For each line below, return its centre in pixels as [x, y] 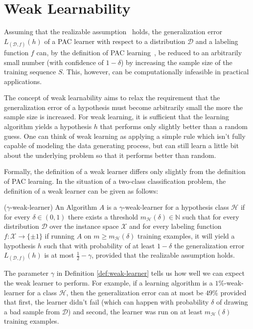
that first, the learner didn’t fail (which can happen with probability [106, 302]
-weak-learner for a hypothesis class [176, 207]
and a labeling [217, 41]
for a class [42, 292]
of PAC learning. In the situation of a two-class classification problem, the [115, 181]
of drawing [232, 302]
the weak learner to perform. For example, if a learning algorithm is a [108, 282]
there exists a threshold [103, 216]
